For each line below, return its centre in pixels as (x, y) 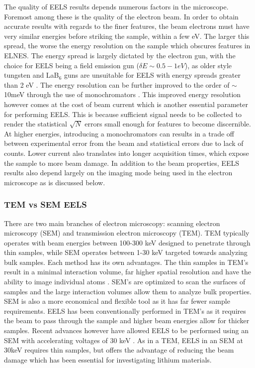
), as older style (208, 65)
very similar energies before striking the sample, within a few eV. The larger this (127, 36)
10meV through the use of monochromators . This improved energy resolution (123, 94)
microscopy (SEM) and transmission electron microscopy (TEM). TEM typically (127, 233)
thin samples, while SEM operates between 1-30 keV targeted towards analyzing (126, 252)
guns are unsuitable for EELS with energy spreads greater (152, 75)
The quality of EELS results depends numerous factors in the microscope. (116, 6)
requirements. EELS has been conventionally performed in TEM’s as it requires (125, 310)
